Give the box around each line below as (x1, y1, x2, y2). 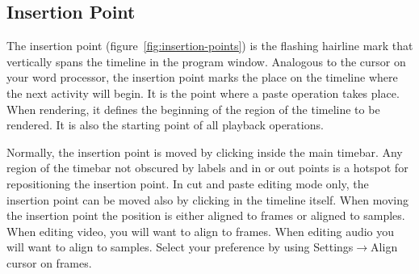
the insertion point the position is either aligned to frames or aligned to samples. (6, 207, 405, 224)
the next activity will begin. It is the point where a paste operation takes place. (6, 84, 400, 101)
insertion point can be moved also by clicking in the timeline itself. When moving (6, 191, 409, 208)
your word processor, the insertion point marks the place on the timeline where (6, 69, 398, 86)
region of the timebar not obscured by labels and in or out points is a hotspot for (6, 159, 409, 176)
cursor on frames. (6, 254, 92, 271)
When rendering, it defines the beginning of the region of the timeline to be (6, 100, 380, 117)
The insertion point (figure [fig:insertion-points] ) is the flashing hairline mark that (6, 37, 413, 54)
